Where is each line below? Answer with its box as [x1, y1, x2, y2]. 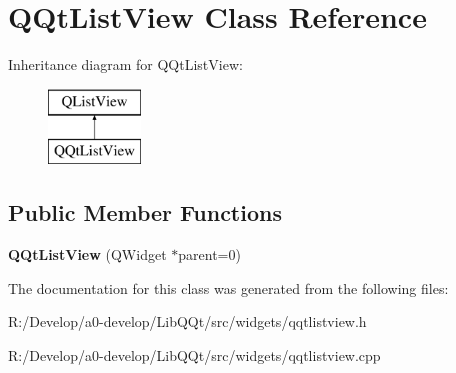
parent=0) [178, 244, 241, 265]
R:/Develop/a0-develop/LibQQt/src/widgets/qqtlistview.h [8, 311, 367, 332]
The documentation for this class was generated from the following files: [8, 277, 449, 298]
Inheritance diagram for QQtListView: [8, 54, 243, 75]
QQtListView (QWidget [8, 244, 167, 265]
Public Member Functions [8, 197, 282, 228]
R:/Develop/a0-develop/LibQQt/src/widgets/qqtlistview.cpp [8, 344, 381, 365]
